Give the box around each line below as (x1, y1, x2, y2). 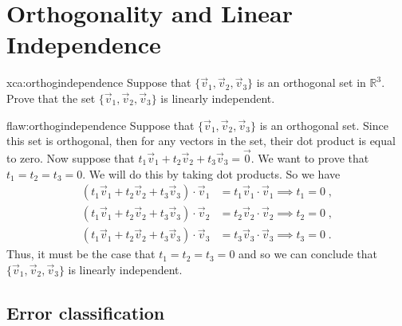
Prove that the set (6, 89, 96, 106)
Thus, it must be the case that (6, 245, 156, 262)
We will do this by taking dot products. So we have (89, 165, 341, 182)
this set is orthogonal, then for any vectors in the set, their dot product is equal (6, 132, 396, 149)
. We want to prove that (250, 149, 369, 166)
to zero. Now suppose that (6, 149, 135, 166)
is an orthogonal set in (256, 74, 366, 91)
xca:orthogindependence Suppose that (6, 74, 191, 91)
